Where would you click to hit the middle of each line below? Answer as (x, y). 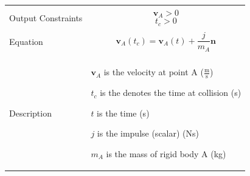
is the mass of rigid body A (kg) (166, 154)
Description (30, 113)
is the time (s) (123, 113)
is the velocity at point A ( (154, 72)
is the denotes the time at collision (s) (171, 93)
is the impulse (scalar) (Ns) (148, 133)
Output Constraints (46, 17)
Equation (26, 42)
